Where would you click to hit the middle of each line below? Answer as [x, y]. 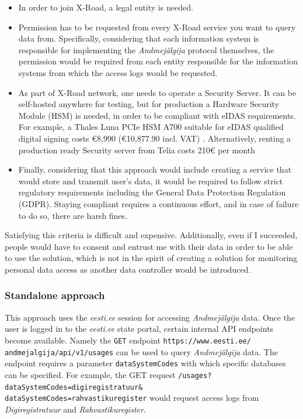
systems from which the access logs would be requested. [118, 72]
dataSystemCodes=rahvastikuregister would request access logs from [132, 398]
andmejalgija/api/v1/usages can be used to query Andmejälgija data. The [141, 351]
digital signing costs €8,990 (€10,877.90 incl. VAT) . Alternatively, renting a [155, 138]
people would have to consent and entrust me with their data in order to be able [149, 246]
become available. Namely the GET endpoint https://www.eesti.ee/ [128, 340]
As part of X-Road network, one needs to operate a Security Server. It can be [157, 92]
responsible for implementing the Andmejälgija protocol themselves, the [146, 49]
